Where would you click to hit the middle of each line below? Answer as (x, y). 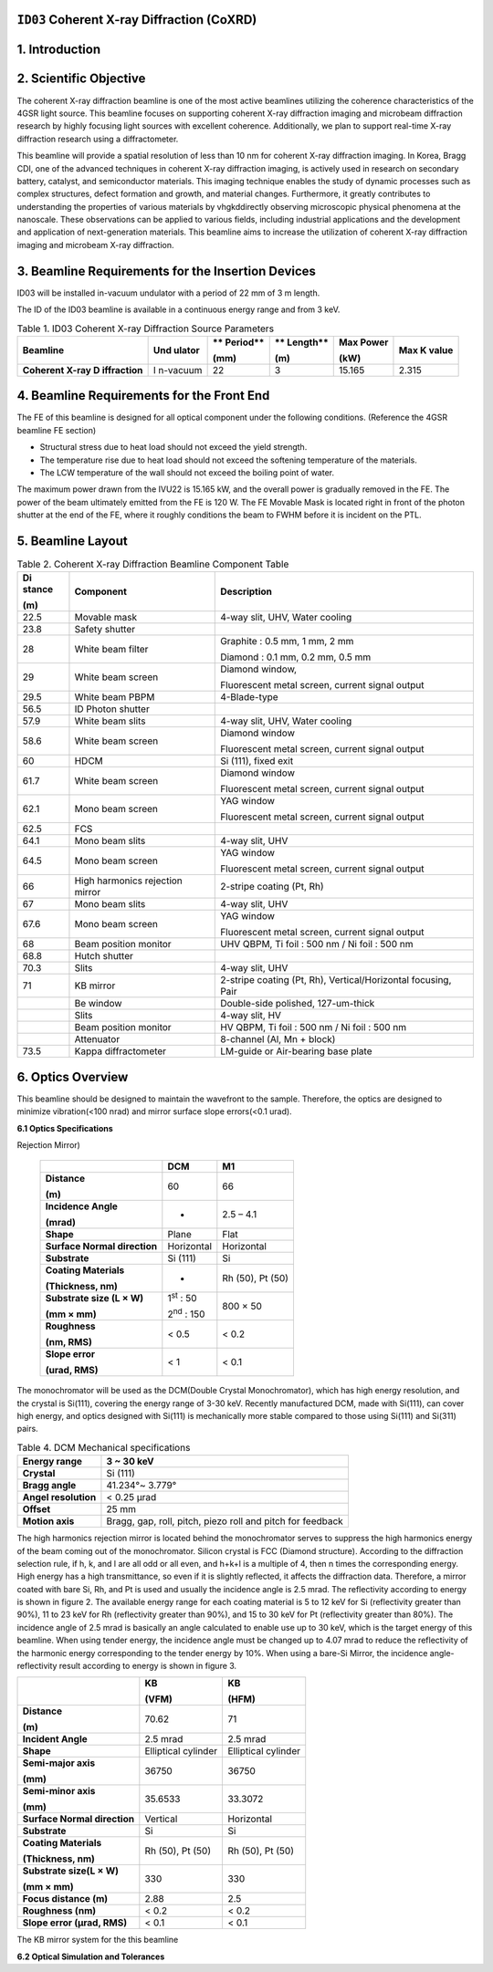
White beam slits (110, 721)
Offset (37, 1509)
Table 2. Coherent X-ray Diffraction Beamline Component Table (153, 564)
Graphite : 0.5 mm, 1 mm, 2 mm (287, 642)
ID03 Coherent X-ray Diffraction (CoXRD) (137, 20)
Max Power (363, 342)
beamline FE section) (57, 430)
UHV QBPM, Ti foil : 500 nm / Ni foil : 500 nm (317, 944)
